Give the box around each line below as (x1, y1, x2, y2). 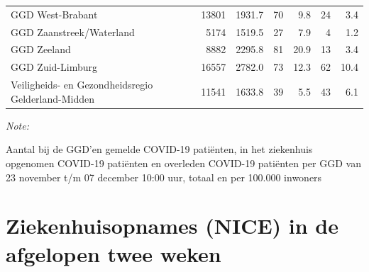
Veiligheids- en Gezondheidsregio (11, 77, 153, 92)
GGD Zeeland (11, 42, 71, 57)
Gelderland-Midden (11, 91, 95, 106)
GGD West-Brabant (11, 6, 98, 21)
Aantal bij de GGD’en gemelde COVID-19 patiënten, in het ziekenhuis (6, 142, 313, 157)
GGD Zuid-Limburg (11, 59, 97, 74)
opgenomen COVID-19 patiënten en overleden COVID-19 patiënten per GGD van (6, 156, 361, 170)
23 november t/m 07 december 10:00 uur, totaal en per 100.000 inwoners (6, 169, 322, 184)
